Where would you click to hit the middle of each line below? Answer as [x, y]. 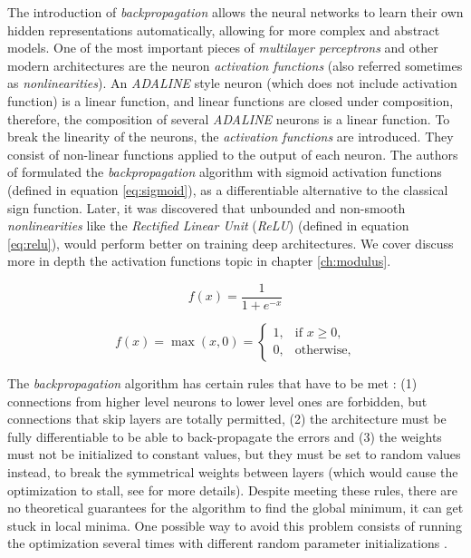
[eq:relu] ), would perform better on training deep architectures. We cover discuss [231, 243]
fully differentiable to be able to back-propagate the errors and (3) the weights [225, 436]
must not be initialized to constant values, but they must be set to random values [234, 454]
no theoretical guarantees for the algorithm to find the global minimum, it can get [235, 508]
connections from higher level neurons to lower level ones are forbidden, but [217, 401]
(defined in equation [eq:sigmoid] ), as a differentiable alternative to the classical [228, 189]
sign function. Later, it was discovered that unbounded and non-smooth [207, 207]
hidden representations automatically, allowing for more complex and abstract [224, 29]
